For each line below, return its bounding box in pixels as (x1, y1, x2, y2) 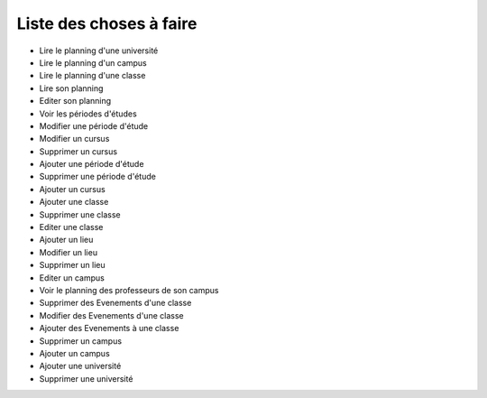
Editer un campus (39, 272, 106, 283)
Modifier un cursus (39, 134, 110, 144)
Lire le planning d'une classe (39, 70, 146, 81)
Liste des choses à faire (16, 14, 198, 33)
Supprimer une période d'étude (39, 171, 157, 182)
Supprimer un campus (39, 335, 122, 347)
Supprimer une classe (39, 208, 121, 220)
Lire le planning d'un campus (39, 57, 148, 68)
